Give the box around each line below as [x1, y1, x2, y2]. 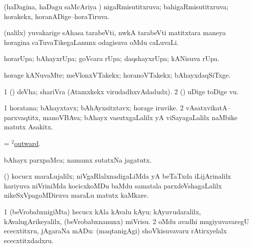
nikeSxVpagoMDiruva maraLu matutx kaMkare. [4, 190, 149, 200]
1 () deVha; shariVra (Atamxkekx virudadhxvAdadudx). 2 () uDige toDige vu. [4, 86, 239, 96]
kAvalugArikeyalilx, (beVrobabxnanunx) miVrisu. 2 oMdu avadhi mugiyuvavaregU [4, 216, 249, 226]
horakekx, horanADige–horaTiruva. [4, 11, 110, 21]
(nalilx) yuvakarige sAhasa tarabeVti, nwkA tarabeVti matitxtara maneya [4, 27, 226, 38]
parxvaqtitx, [4, 112, 41, 122]
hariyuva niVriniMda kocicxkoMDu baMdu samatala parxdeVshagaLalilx [4, 180, 222, 190]
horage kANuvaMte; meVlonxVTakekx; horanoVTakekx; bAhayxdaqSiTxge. [4, 69, 231, 80]
